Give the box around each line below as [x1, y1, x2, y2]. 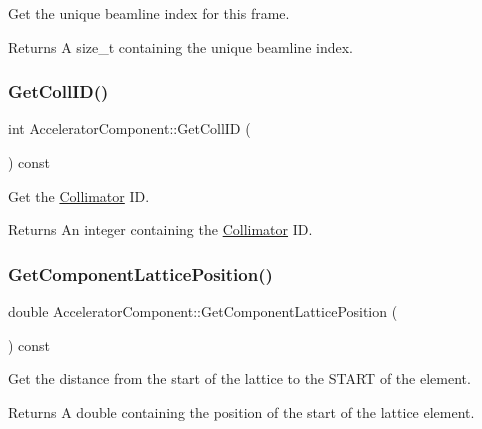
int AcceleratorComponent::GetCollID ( [8, 118, 251, 139]
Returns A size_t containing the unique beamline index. [8, 36, 353, 57]
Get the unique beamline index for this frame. [8, 3, 290, 23]
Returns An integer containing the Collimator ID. [8, 219, 313, 240]
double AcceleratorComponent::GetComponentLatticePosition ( [8, 301, 398, 321]
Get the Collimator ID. [8, 185, 150, 206]
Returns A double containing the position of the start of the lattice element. [8, 401, 475, 422]
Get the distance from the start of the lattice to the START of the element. [8, 368, 471, 389]
